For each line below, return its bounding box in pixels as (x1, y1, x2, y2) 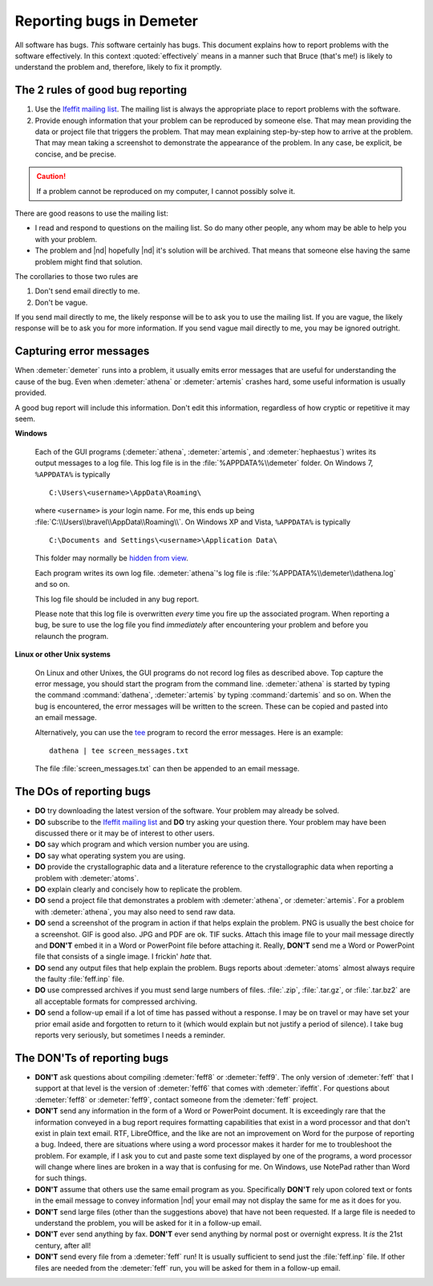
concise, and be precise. (34, 149, 116, 159)
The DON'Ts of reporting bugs (14, 1051, 169, 1065)
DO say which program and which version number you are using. (34, 839, 250, 849)
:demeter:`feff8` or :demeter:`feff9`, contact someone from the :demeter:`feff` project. (34, 1094, 318, 1104)
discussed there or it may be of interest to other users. (34, 828, 215, 838)
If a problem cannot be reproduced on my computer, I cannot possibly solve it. (36, 186, 296, 196)
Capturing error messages (14, 345, 150, 358)
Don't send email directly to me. (34, 286, 140, 296)
